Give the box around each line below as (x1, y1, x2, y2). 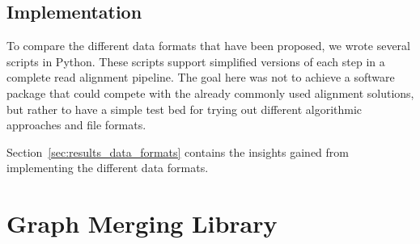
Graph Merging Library (6, 207, 278, 240)
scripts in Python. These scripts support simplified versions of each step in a (6, 53, 385, 69)
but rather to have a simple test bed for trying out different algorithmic (6, 100, 363, 117)
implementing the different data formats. (6, 159, 209, 176)
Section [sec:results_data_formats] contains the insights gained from (6, 143, 350, 160)
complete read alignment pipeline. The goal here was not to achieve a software (6, 69, 395, 86)
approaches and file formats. (6, 116, 146, 133)
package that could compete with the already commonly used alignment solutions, (6, 84, 414, 101)
